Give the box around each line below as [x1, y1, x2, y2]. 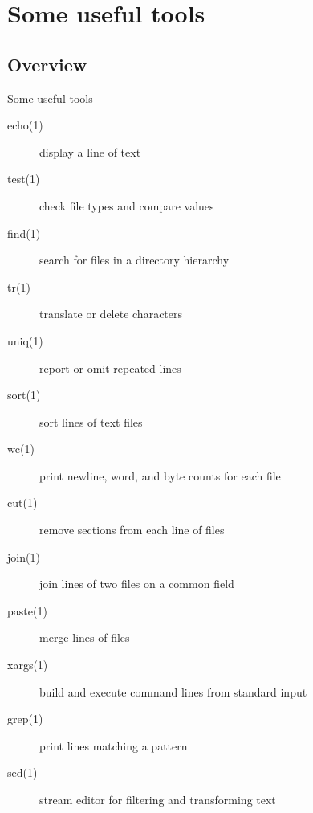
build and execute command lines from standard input [39, 683, 307, 700]
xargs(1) [7, 656, 48, 673]
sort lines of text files [39, 413, 143, 430]
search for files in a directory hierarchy [39, 251, 230, 268]
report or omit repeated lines [39, 359, 181, 376]
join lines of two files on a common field [39, 575, 234, 592]
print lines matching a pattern [39, 737, 188, 754]
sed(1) [7, 764, 38, 781]
